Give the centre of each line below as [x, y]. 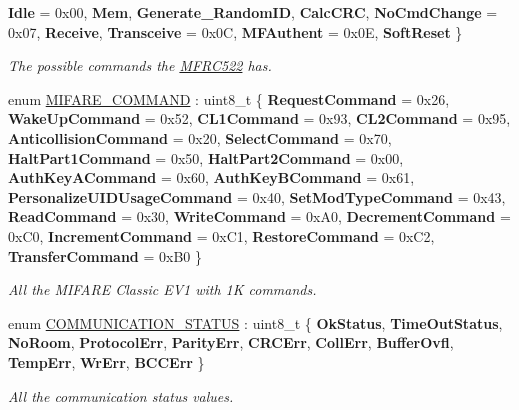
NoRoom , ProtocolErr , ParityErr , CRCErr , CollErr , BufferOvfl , [231, 342]
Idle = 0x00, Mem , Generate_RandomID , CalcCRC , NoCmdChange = [253, 12]
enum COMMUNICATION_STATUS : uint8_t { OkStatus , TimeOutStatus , [255, 322]
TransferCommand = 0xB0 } [105, 255]
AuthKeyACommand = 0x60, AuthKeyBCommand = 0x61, [211, 177]
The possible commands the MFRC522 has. [140, 65]
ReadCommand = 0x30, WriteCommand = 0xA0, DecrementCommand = [259, 216]
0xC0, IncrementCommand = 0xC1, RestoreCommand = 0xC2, [221, 235]
